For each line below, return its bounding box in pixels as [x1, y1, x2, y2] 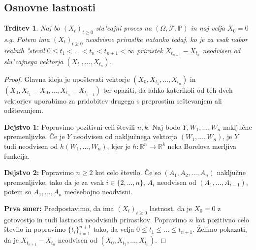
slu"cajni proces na [96, 23, 152, 33]
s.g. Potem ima [4, 34, 50, 44]
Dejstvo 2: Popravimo [4, 167, 74, 178]
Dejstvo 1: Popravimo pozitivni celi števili [4, 121, 135, 132]
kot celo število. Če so [95, 167, 161, 178]
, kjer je [107, 141, 130, 151]
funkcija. [4, 150, 30, 161]
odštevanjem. [4, 105, 43, 115]
